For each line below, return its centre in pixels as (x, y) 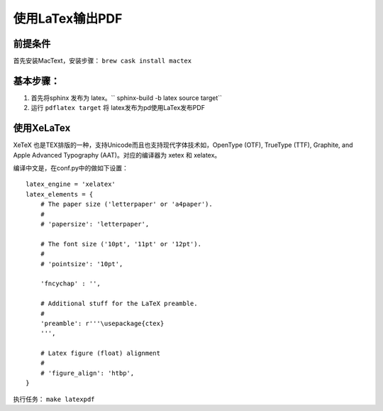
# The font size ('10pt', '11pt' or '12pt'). (121, 244)
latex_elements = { (60, 194)
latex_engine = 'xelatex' (71, 184)
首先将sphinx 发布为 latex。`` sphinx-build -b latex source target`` (127, 98)
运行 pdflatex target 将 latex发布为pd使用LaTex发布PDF (118, 108)
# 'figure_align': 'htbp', (87, 373)
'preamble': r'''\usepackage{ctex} (102, 323)
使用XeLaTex (42, 128)
